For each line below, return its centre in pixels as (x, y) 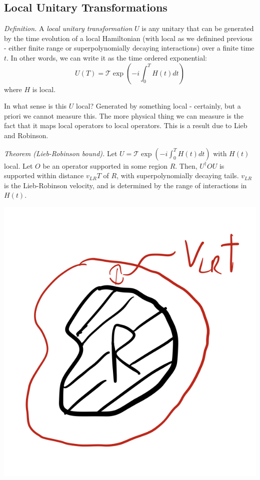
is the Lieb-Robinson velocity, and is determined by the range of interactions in (125, 185)
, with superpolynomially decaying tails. (178, 175)
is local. (44, 89)
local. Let (18, 165)
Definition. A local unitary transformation (68, 28)
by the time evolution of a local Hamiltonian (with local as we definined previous (128, 38)
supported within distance (44, 175)
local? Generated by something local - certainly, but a (158, 106)
